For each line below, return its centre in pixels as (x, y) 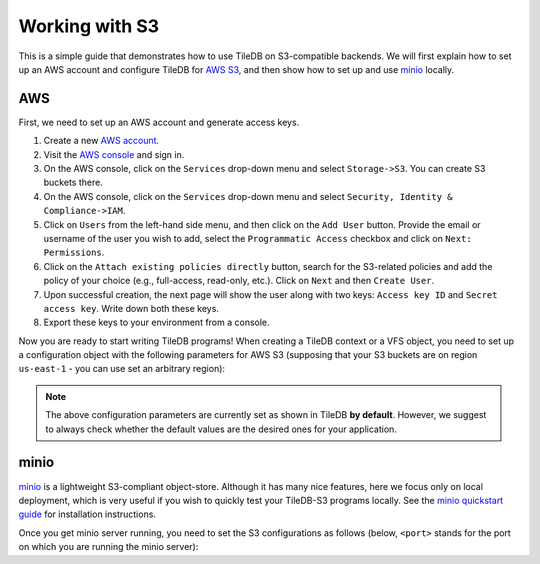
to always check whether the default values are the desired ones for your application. (221, 429)
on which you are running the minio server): (108, 547)
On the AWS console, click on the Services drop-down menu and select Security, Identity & (248, 196)
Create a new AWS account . (101, 141)
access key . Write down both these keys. (131, 308)
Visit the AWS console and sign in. (114, 154)
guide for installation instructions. (87, 514)
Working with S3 (89, 26)
